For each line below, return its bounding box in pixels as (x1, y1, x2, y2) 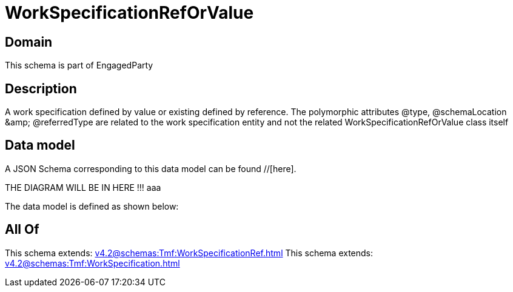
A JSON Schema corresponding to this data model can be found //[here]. (5, 163, 297, 174)
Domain (5, 34, 53, 50)
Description (5, 81, 77, 96)
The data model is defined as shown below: (5, 201, 179, 211)
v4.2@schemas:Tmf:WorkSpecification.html (5, 257, 180, 268)
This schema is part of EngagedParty (5, 60, 153, 71)
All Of (5, 222, 39, 237)
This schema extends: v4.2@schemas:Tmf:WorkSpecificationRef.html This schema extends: (5, 247, 374, 258)
